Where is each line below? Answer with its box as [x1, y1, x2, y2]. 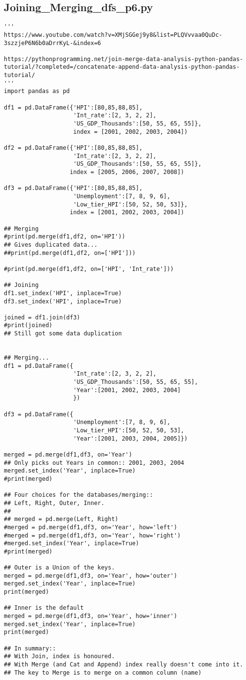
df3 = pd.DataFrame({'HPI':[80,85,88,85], [4, 185, 143, 192]
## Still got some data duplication [4, 330, 122, 337]
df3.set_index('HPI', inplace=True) [4, 298, 122, 305]
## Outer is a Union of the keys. [4, 564, 115, 571]
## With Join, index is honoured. [4, 653, 115, 660]
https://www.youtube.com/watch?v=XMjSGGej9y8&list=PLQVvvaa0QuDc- [4, 31, 223, 38]
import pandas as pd [4, 88, 70, 95]
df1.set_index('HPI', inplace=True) [4, 289, 122, 297]
